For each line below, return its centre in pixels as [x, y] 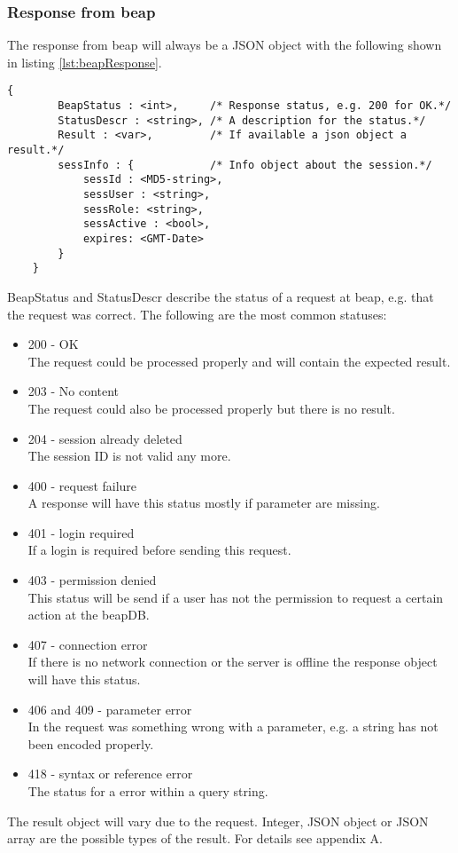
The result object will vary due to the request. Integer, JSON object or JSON [218, 821]
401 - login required [81, 532]
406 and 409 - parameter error [110, 709]
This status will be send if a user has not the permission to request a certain [236, 597]
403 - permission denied [92, 580]
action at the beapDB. [89, 615]
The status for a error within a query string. [148, 791]
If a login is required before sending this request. [159, 550]
